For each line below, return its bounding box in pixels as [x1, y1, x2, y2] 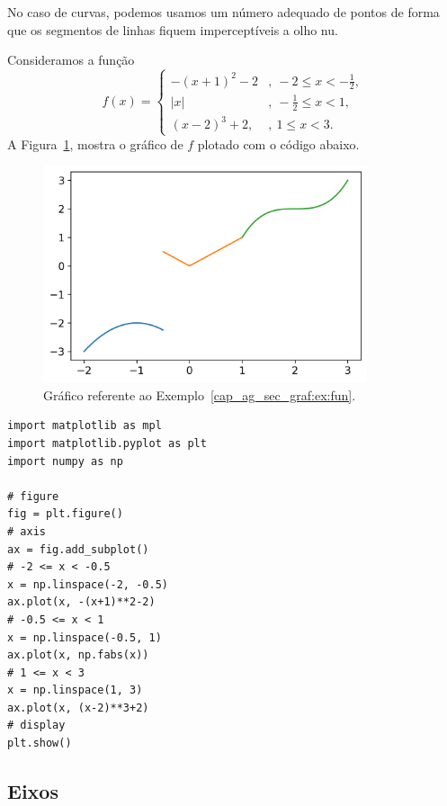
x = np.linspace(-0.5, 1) [7, 631, 162, 644]
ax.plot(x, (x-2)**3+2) [7, 701, 149, 714]
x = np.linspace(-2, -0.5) [7, 578, 168, 591]
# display [7, 719, 66, 732]
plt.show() [7, 737, 72, 750]
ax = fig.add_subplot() [7, 542, 149, 556]
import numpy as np [7, 454, 123, 468]
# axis [7, 524, 46, 538]
